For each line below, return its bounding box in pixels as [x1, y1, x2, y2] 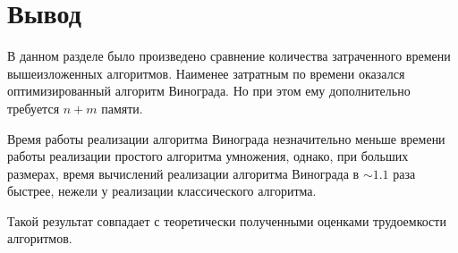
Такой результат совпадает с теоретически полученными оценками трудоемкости [7, 211, 446, 230]
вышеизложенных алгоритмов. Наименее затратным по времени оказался [7, 63, 405, 82]
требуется [7, 98, 60, 117]
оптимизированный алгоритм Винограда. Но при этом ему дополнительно [7, 81, 411, 100]
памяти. [101, 98, 143, 117]
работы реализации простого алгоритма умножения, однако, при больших [7, 147, 409, 165]
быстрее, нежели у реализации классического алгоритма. [7, 181, 317, 200]
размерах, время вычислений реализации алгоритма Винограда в [7, 164, 360, 182]
